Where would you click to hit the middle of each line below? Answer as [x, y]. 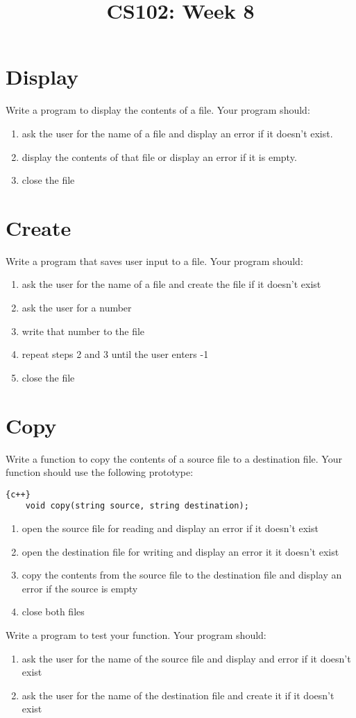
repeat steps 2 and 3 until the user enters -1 [115, 354]
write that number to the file [83, 331]
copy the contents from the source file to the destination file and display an [182, 575]
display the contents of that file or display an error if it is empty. [159, 156]
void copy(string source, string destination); [137, 506]
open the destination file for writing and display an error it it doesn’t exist [180, 551]
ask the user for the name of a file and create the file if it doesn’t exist [171, 284]
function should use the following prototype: [100, 472]
